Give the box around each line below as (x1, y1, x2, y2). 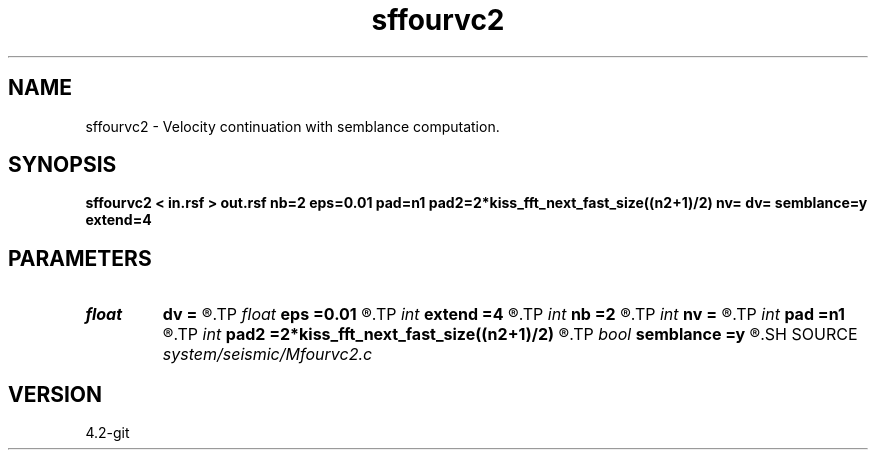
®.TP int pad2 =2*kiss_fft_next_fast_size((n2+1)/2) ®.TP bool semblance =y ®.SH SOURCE (162, 324, 858, 345)
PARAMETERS (8, 245, 152, 271)
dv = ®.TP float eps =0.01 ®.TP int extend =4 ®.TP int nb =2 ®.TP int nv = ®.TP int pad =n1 (162, 304, 845, 325)
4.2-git (85, 424, 130, 442)
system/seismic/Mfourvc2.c (162, 344, 373, 365)
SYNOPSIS (8, 152, 117, 178)
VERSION (8, 381, 103, 407)
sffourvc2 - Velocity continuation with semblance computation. (85, 117, 500, 135)
